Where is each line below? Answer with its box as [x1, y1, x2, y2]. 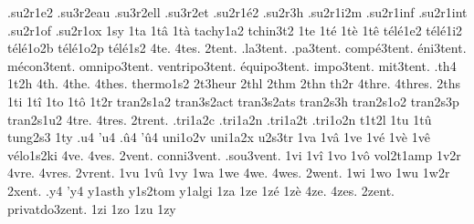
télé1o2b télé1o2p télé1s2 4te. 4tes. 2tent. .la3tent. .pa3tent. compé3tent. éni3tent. [7, 38, 467, 57]
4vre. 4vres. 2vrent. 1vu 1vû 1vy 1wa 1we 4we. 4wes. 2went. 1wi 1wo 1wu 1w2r [7, 163, 450, 182]
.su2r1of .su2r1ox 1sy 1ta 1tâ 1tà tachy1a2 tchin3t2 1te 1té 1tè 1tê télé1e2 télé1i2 [7, 20, 463, 39]
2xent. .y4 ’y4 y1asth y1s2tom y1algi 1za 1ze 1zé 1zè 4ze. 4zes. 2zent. [7, 180, 395, 199]
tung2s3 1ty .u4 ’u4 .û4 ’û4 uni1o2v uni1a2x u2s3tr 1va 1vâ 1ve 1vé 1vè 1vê [7, 127, 430, 147]
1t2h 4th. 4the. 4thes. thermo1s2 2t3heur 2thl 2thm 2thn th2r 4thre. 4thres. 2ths [7, 74, 460, 93]
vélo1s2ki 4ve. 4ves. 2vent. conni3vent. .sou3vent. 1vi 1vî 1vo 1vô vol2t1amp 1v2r [7, 145, 461, 164]
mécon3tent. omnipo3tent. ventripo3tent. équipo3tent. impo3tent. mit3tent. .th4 [7, 56, 457, 75]
